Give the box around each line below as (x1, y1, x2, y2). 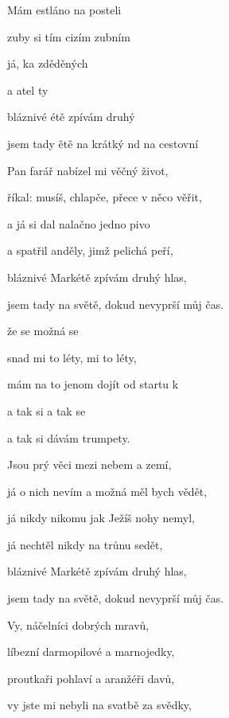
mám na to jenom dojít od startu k (7, 376, 179, 392)
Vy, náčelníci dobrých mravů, (7, 616, 149, 633)
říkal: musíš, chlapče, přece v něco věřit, (7, 189, 202, 205)
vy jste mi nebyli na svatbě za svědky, (7, 697, 192, 713)
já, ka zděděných (7, 55, 88, 72)
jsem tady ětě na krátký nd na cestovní (7, 135, 199, 151)
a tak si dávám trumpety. (7, 429, 130, 446)
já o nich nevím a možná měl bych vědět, (7, 482, 208, 499)
